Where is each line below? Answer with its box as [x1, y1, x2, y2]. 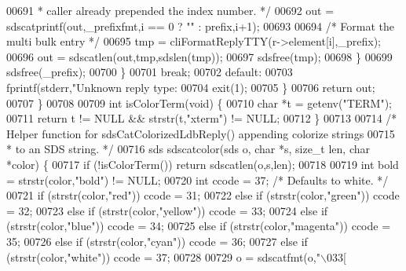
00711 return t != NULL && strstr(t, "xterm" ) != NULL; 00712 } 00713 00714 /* [6, 110, 397, 126]
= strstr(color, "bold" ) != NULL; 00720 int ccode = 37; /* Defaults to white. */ [6, 171, 389, 188]
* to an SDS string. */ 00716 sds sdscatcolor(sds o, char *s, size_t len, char [6, 141, 371, 157]
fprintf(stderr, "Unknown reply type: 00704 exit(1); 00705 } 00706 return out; [6, 79, 375, 95]
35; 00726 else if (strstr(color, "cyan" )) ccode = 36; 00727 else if [6, 233, 308, 249]
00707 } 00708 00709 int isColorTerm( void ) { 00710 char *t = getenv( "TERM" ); [6, 94, 392, 111]
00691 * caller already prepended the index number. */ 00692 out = [6, 2, 335, 18]
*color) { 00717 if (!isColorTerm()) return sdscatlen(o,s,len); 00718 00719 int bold [6, 156, 399, 172]
